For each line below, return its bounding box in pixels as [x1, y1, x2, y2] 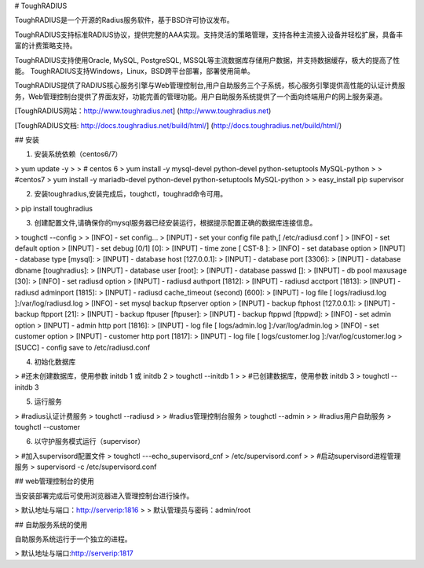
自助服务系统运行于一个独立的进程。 [14, 534, 132, 544]
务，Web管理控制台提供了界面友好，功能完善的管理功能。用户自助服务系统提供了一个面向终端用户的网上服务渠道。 [14, 91, 387, 101]
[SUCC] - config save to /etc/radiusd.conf [14, 343, 151, 352]
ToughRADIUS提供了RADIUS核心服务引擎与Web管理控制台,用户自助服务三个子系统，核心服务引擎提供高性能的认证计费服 [14, 81, 406, 90]
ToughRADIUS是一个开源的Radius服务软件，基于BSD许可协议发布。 [14, 16, 235, 25]
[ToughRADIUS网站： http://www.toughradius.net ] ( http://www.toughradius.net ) [14, 106, 272, 115]
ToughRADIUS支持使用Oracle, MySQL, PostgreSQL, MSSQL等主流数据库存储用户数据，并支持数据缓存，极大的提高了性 [14, 55, 400, 64]
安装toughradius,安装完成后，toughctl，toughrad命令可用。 [34, 189, 228, 199]
